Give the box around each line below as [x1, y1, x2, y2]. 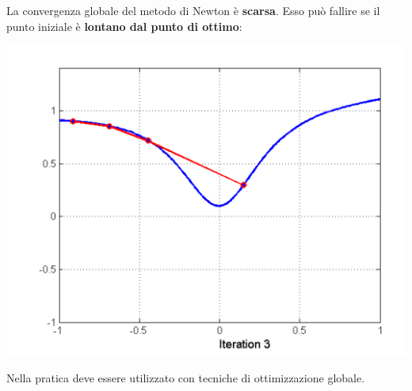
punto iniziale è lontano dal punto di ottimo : [6, 17, 242, 34]
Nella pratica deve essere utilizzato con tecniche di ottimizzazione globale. [6, 370, 365, 386]
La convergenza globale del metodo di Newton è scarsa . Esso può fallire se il [6, 2, 380, 18]
